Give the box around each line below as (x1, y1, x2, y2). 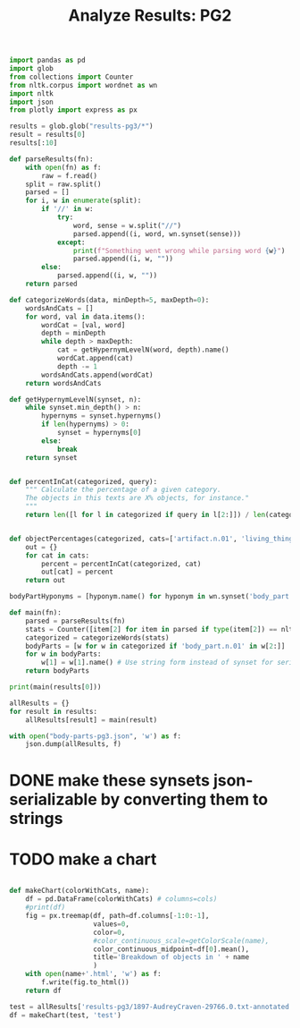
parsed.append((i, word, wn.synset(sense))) (72, 229, 242, 238)
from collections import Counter (9, 72, 134, 81)
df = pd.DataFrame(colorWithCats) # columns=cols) (25, 895, 218, 904)
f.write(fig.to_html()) (41, 978, 129, 987)
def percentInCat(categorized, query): (9, 477, 158, 486)
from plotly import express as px (9, 106, 138, 115)
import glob (9, 64, 54, 73)
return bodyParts (25, 667, 90, 675)
